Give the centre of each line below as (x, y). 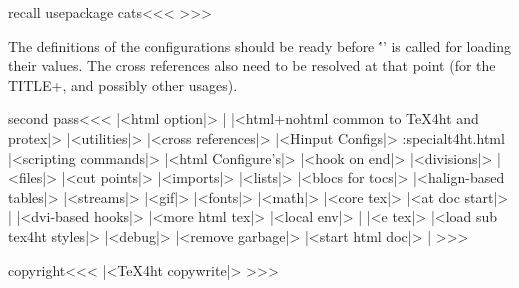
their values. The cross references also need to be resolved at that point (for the (252, 65)
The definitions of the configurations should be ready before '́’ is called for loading (259, 45)
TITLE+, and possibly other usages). (123, 84)
